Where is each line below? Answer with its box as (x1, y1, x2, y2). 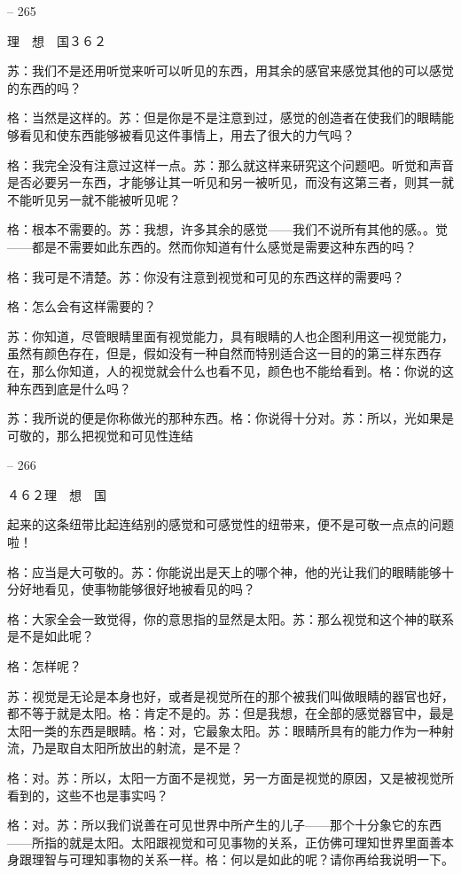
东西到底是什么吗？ (19, 378, 131, 397)
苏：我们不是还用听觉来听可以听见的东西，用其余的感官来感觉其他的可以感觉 (7, 61, 454, 80)
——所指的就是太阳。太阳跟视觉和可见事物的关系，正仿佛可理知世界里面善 (7, 832, 441, 851)
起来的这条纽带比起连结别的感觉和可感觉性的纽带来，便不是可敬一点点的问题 (7, 515, 454, 534)
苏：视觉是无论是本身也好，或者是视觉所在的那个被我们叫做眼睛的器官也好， (7, 686, 454, 705)
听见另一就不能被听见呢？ (31, 190, 181, 208)
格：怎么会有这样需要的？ (7, 297, 156, 316)
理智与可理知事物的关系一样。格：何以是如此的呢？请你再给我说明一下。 (31, 850, 454, 869)
